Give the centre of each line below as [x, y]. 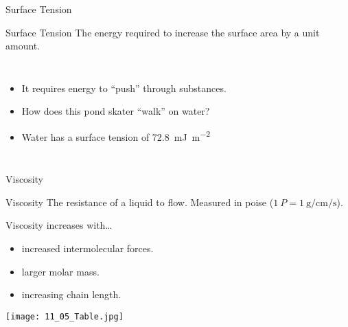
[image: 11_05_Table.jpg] [65, 316]
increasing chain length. [71, 294]
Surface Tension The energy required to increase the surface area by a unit [163, 32]
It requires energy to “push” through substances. [124, 88]
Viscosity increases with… [59, 225]
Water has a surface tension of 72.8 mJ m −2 [116, 135]
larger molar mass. [60, 271]
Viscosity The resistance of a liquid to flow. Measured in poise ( [140, 202]
